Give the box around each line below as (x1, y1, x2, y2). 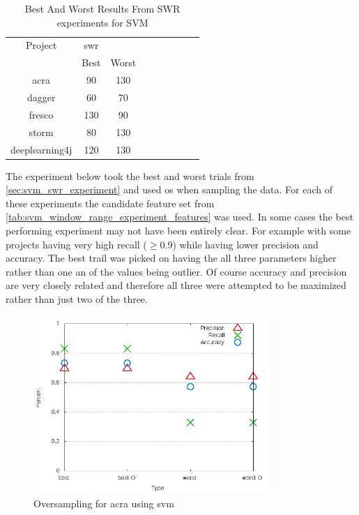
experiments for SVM (56, 15, 148, 29)
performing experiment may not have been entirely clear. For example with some (6, 223, 351, 237)
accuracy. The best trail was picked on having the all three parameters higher (6, 251, 337, 265)
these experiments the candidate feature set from (6, 195, 215, 210)
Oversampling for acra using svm (33, 495, 174, 510)
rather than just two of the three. (6, 291, 148, 306)
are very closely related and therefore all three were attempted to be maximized (6, 278, 346, 292)
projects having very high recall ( (6, 237, 147, 251)
